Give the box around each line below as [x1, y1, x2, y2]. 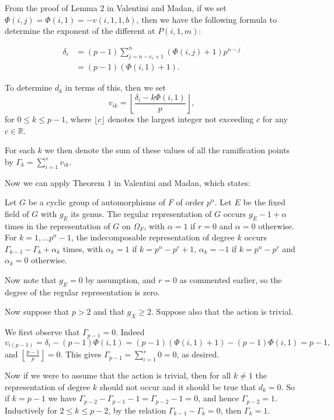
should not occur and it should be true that [100, 380, 256, 393]
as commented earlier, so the [179, 273, 282, 285]
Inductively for [5, 404, 57, 416]
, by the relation [108, 404, 166, 416]
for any [262, 112, 288, 125]
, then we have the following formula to [136, 13, 277, 25]
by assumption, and [85, 273, 156, 285]
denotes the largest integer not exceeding [107, 112, 254, 125]
